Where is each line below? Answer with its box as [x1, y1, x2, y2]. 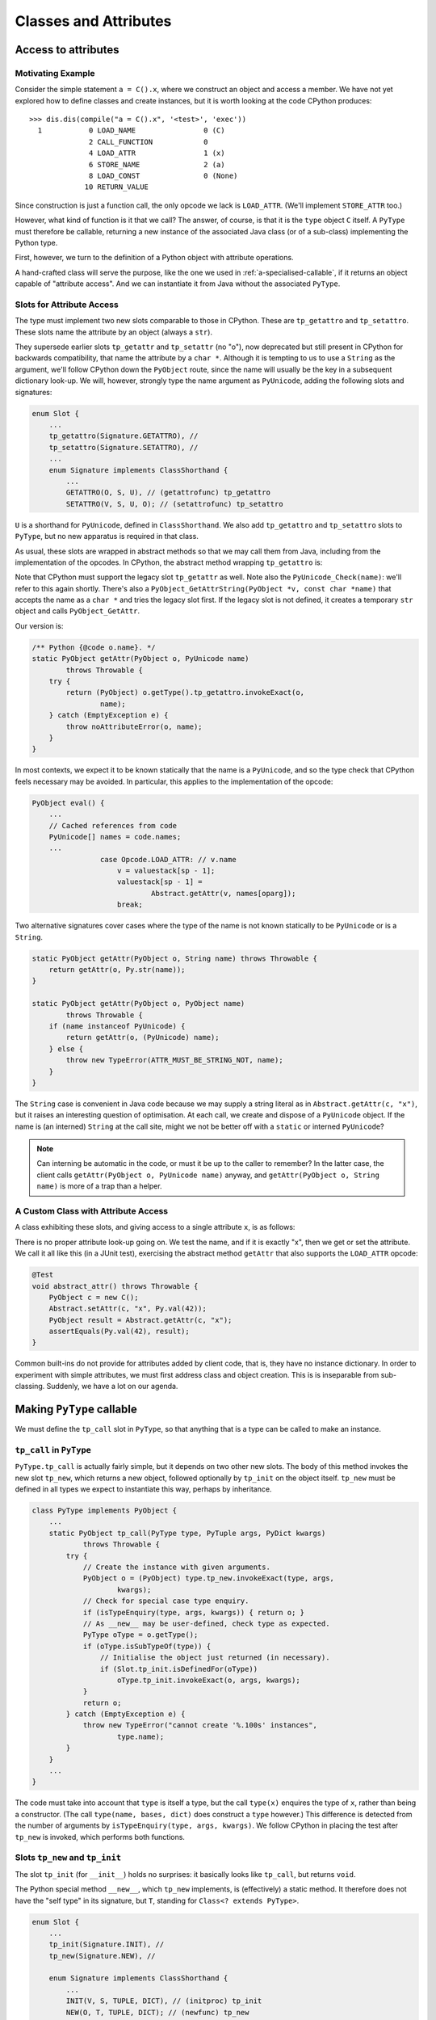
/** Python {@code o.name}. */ [31, 642, 157, 652]
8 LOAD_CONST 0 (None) [89, 171, 238, 181]
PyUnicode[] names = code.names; [48, 832, 182, 841]
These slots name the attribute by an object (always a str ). [15, 327, 213, 337]
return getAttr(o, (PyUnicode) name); [65, 1033, 220, 1042]
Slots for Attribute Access [15, 299, 119, 310]
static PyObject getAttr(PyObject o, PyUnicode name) [31, 654, 249, 663]
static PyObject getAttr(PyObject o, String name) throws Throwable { [31, 953, 318, 963]
